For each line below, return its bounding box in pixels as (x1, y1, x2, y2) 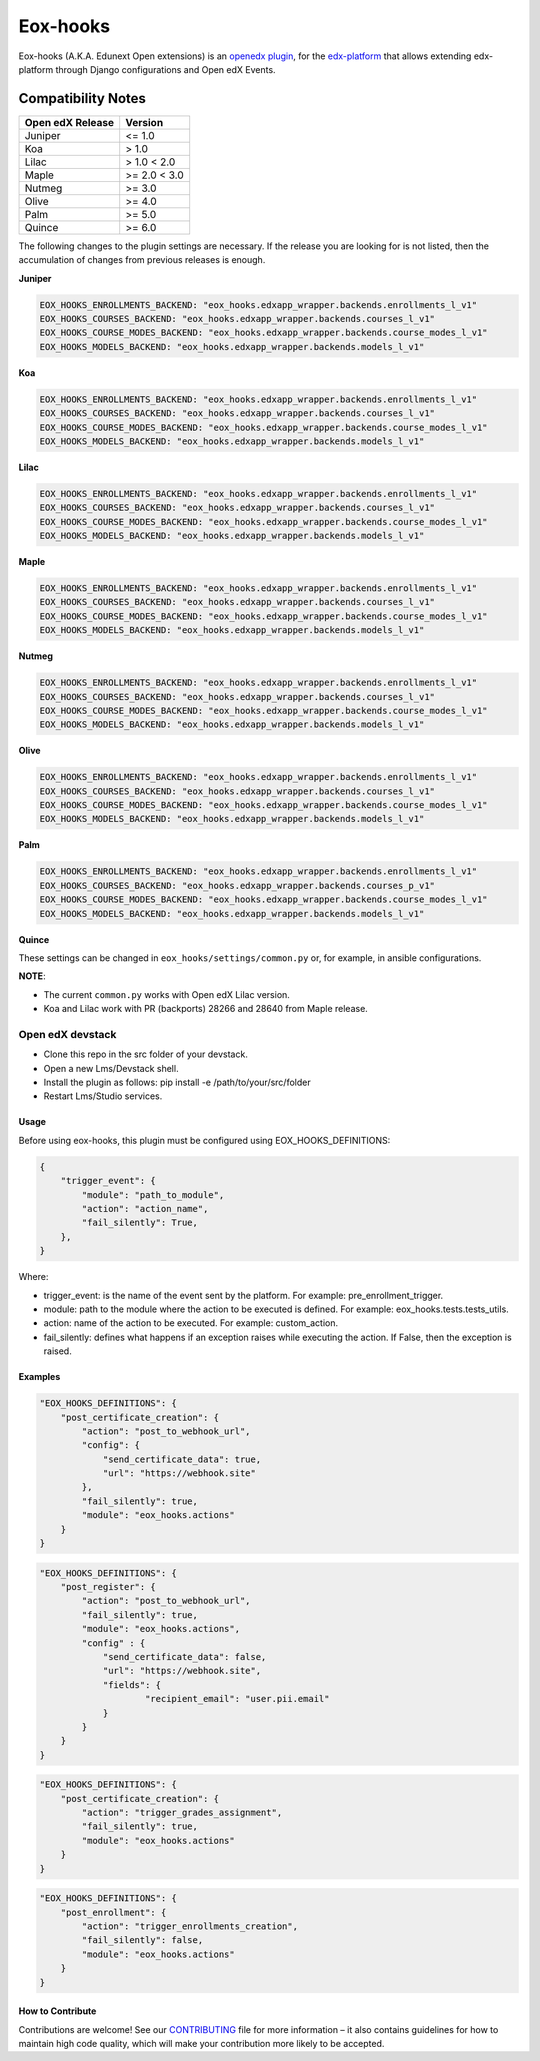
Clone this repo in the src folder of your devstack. (43, 1048, 249, 1060)
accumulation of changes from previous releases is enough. (18, 254, 266, 266)
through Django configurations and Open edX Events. (55, 63, 276, 75)
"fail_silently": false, (81, 1935, 204, 1946)
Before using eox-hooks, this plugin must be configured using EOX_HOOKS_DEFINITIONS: (18, 1134, 391, 1146)
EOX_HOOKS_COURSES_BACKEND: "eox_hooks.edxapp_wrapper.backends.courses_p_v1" (39, 880, 435, 891)
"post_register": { (60, 1581, 157, 1592)
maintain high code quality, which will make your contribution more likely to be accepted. (18, 2037, 385, 2049)
